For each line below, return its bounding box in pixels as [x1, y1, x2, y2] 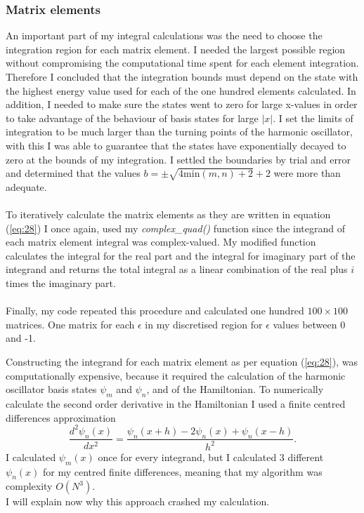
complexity [6, 479, 53, 493]
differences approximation [6, 410, 116, 425]
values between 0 [273, 317, 346, 331]
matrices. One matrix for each [6, 317, 135, 331]
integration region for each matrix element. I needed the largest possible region [6, 41, 346, 56]
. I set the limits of [273, 110, 353, 125]
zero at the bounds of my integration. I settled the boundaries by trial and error [6, 152, 351, 166]
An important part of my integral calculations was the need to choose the [6, 28, 323, 43]
